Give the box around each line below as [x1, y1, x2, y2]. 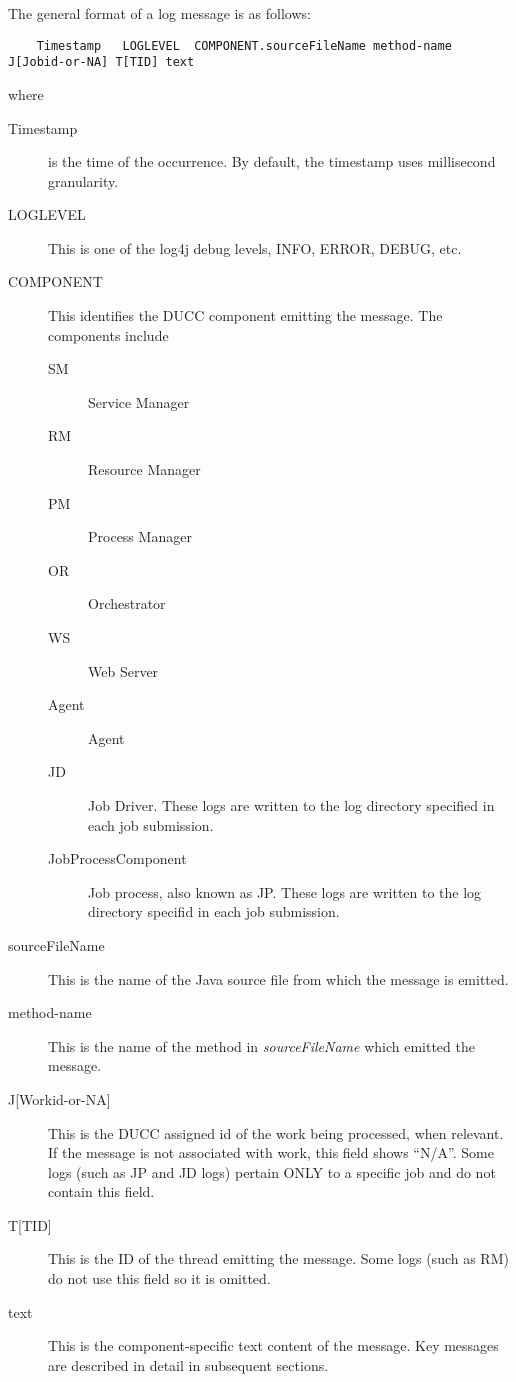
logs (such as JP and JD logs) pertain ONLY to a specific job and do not [48, 1161, 496, 1182]
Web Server [88, 660, 159, 681]
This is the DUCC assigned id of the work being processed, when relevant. [48, 1122, 504, 1143]
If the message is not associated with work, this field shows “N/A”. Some [48, 1142, 494, 1163]
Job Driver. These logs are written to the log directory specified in [88, 794, 495, 815]
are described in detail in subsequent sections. [48, 1354, 329, 1375]
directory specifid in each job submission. [88, 901, 340, 922]
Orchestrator [88, 593, 166, 614]
